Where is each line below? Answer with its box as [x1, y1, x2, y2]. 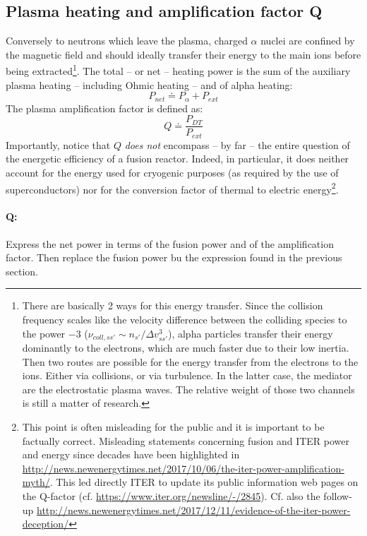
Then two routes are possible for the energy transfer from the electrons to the [22, 354, 359, 369]
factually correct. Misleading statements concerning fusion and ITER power [22, 433, 350, 448]
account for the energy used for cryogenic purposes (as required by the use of [6, 165, 339, 179]
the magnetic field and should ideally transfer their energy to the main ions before [6, 47, 361, 61]
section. [6, 263, 38, 278]
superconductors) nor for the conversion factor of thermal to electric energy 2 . [6, 179, 339, 196]
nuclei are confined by [260, 33, 355, 48]
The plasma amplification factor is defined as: [6, 100, 203, 115]
